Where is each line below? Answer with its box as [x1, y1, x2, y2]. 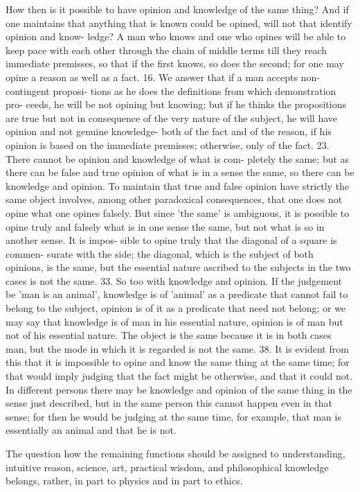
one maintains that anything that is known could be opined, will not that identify [6, 15, 352, 30]
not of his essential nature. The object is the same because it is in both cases [6, 328, 332, 342]
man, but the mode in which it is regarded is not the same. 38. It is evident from [6, 341, 349, 355]
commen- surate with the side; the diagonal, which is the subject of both [6, 246, 314, 261]
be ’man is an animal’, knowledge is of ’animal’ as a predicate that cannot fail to [6, 287, 348, 301]
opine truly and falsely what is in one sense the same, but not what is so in [6, 219, 325, 234]
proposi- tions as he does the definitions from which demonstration [53, 83, 336, 98]
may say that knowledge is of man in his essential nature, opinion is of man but [6, 314, 343, 328]
